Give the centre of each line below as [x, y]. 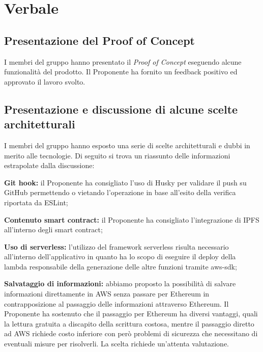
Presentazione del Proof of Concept [99, 40]
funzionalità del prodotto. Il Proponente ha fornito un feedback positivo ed [121, 72]
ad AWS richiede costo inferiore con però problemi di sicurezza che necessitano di [131, 333]
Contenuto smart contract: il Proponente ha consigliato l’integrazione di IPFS [132, 219]
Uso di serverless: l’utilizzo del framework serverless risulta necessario [116, 246]
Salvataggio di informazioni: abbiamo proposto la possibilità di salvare [120, 283]
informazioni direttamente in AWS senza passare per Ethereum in [107, 294]
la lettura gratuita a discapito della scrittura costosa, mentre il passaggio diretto [129, 323]
